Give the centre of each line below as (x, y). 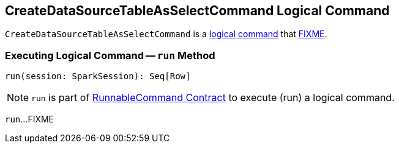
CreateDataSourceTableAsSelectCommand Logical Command (197, 11)
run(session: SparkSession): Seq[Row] (98, 76)
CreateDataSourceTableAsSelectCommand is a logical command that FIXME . (166, 34)
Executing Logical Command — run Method (110, 55)
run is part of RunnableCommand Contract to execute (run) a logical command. (213, 98)
